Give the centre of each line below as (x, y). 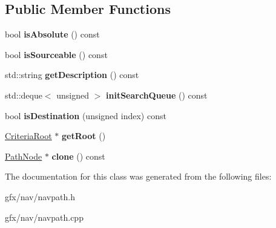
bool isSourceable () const (56, 54)
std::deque (24, 95)
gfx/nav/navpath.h (40, 196)
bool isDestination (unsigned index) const (86, 115)
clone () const (78, 156)
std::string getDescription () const (72, 75)
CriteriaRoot (28, 136)
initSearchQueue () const (157, 95)
